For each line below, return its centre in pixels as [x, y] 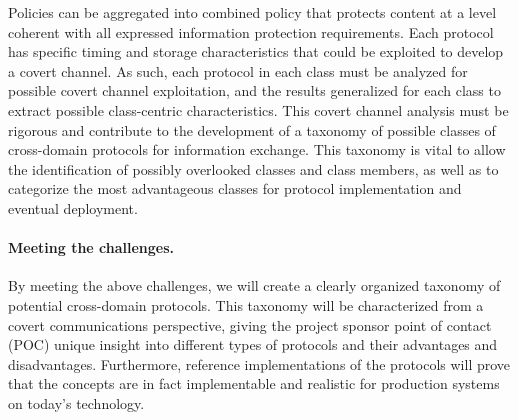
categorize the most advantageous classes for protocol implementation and [235, 188]
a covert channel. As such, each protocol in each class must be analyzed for [238, 70]
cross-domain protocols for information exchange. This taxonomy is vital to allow [257, 149]
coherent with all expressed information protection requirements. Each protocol [251, 31]
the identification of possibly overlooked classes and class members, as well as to [253, 168]
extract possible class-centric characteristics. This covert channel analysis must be [258, 109]
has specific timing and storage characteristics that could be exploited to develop [256, 51]
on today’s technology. [76, 402]
